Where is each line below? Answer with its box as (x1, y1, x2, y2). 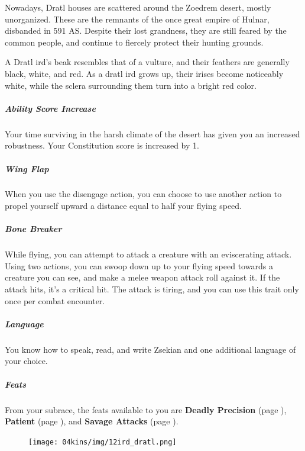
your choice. (5, 355, 48, 367)
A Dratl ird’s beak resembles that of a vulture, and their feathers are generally (5, 56, 290, 68)
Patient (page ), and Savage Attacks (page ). (5, 415, 179, 427)
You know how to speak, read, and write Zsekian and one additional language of (5, 343, 296, 355)
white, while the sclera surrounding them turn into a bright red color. (5, 79, 257, 91)
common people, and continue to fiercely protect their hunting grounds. (5, 36, 264, 48)
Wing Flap (5, 162, 49, 175)
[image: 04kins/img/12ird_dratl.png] (28, 437, 177, 446)
